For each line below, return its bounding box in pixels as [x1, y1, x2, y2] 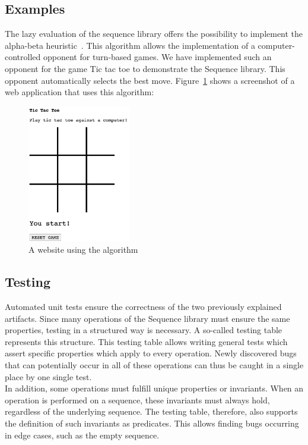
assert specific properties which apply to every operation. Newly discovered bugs [5, 347, 297, 359]
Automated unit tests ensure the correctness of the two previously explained [5, 300, 282, 312]
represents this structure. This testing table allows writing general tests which [5, 335, 288, 347]
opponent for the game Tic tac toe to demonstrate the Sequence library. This [5, 62, 285, 74]
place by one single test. [5, 370, 92, 383]
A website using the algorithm [28, 243, 138, 256]
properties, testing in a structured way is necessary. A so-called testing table [5, 324, 282, 336]
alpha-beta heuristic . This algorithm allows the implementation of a [5, 39, 255, 51]
